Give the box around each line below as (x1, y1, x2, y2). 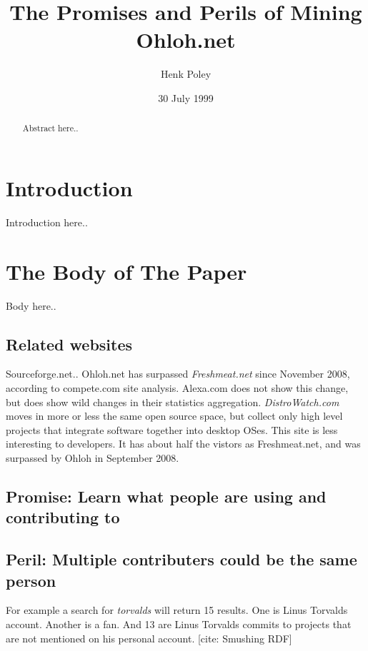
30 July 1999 (158, 90, 214, 105)
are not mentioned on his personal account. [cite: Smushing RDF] (6, 630, 292, 645)
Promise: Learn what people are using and (6, 485, 327, 507)
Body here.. (6, 298, 56, 313)
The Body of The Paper (6, 256, 247, 286)
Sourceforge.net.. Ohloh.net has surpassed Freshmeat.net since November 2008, (6, 366, 350, 381)
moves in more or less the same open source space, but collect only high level (6, 408, 343, 423)
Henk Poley (160, 66, 212, 81)
